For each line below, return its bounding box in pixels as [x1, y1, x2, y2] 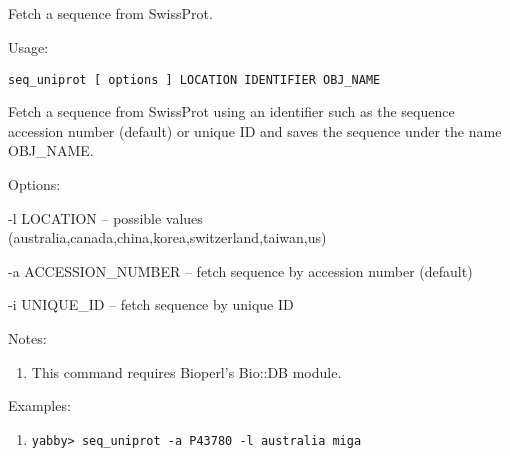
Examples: [8, 395, 71, 416]
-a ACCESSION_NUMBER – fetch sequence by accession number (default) [8, 260, 473, 281]
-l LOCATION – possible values [8, 207, 203, 228]
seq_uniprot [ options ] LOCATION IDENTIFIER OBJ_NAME [8, 72, 381, 87]
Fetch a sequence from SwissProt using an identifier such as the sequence [8, 101, 455, 122]
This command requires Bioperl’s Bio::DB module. [31, 361, 342, 382]
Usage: [8, 36, 49, 57]
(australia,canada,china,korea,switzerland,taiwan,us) [8, 227, 327, 248]
